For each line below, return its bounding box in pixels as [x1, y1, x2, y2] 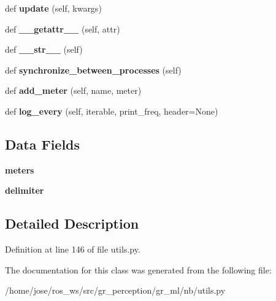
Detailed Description [5, 214, 139, 233]
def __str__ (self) [5, 43, 83, 56]
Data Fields [5, 134, 80, 153]
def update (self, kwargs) [5, 2, 102, 14]
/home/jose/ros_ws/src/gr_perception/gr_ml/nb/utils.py [5, 284, 226, 297]
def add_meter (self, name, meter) [5, 84, 142, 97]
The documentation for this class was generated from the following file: [5, 263, 272, 276]
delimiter [5, 184, 44, 197]
